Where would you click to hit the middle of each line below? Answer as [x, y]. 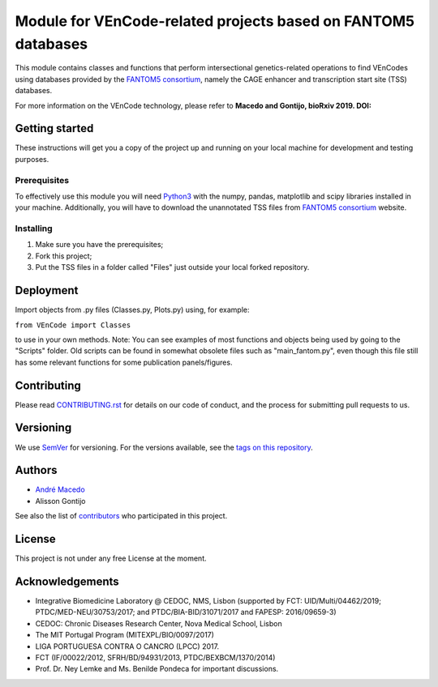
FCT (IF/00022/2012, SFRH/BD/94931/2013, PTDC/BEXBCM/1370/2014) [155, 657]
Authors [36, 470]
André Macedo [60, 489]
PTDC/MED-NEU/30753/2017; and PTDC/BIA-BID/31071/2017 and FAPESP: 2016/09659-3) [186, 612]
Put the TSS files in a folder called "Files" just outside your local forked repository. [172, 267]
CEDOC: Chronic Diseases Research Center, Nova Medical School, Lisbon [159, 623]
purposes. [32, 159]
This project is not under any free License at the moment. [111, 558]
